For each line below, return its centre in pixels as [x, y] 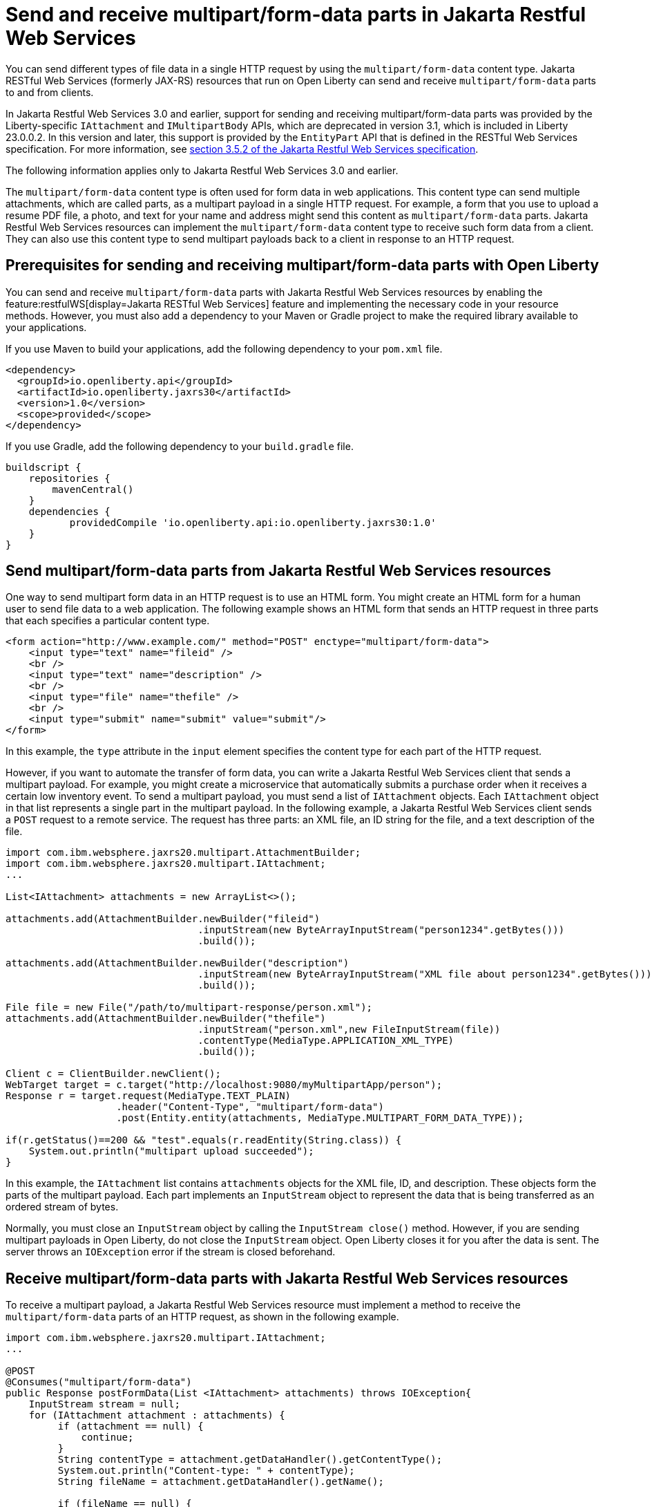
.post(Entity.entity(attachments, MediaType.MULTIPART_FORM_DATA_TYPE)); [320, 1118]
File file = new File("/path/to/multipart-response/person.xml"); [189, 1008]
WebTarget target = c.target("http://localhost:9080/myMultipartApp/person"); [224, 1085]
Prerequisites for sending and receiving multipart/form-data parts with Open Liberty [303, 265]
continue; [107, 1438]
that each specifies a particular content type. [108, 621]
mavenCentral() [93, 489]
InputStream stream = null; [104, 1404]
